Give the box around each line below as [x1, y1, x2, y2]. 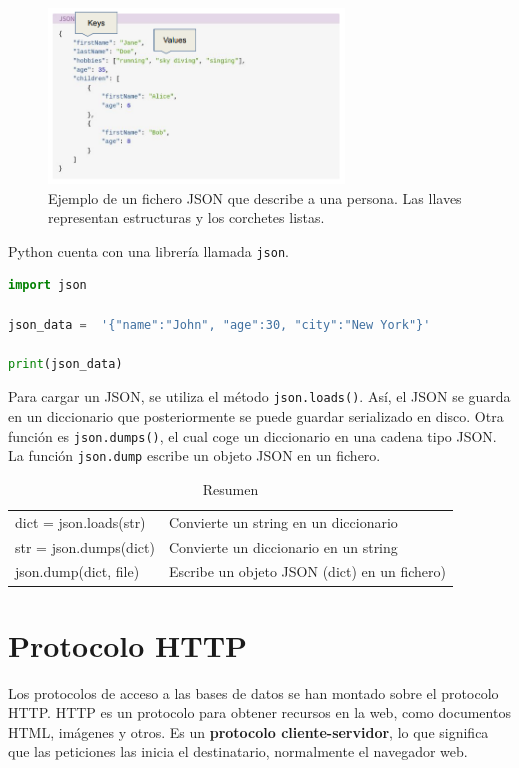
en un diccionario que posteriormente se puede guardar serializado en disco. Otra [8, 406, 504, 426]
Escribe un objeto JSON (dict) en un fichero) [168, 561, 446, 582]
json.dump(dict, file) [15, 561, 140, 582]
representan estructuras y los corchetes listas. [48, 207, 325, 228]
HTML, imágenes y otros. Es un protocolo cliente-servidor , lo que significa [8, 721, 489, 742]
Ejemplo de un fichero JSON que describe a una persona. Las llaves [48, 187, 462, 208]
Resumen [202, 478, 259, 499]
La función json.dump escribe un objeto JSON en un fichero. [8, 445, 381, 466]
